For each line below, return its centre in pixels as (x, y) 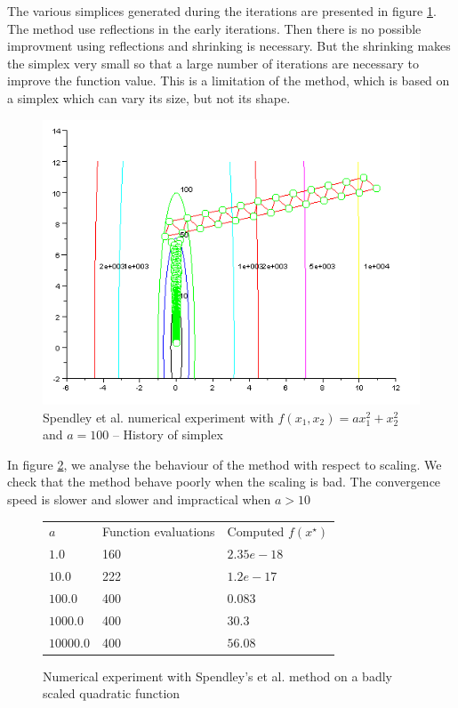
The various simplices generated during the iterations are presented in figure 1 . (222, 11)
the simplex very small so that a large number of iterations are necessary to (213, 63)
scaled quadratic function (112, 693)
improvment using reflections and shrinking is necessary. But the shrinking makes (229, 46)
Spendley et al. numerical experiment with (158, 417)
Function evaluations (158, 531)
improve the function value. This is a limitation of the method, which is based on (229, 80)
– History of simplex (168, 434)
